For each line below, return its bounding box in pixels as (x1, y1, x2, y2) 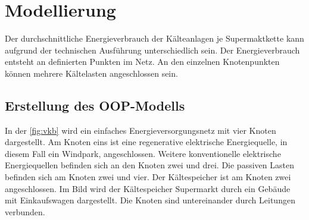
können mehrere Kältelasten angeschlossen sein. (5, 67, 178, 79)
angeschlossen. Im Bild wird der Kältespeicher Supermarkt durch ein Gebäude (5, 182, 291, 194)
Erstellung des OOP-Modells (5, 96, 185, 114)
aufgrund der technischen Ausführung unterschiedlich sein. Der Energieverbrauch (5, 43, 300, 56)
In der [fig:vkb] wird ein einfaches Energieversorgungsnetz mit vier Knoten (5, 124, 276, 136)
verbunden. (5, 205, 45, 218)
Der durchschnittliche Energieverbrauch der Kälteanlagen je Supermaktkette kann (5, 32, 304, 45)
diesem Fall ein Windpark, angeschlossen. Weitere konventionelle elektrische (5, 147, 281, 159)
